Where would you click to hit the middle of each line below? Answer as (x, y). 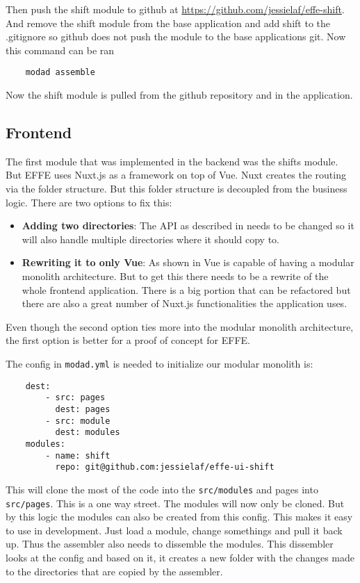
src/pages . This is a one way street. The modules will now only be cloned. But (175, 503)
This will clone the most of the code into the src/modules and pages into (162, 489)
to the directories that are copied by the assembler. (114, 571)
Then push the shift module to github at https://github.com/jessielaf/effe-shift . (175, 9)
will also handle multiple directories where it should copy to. (150, 239)
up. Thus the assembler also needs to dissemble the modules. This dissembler (170, 544)
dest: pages (83, 409)
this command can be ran (60, 50)
